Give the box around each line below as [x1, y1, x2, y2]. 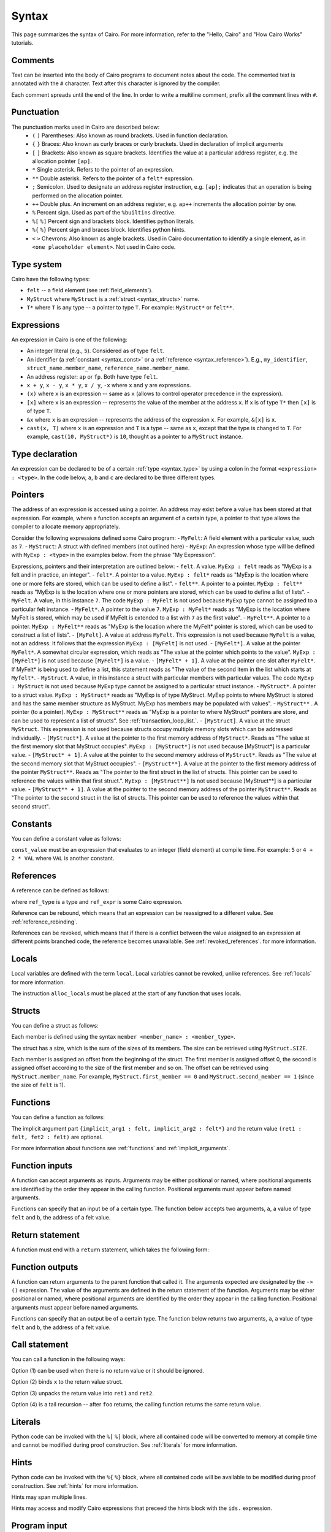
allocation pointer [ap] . [32, 157, 92, 165]
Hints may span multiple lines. [11, 1493, 87, 1501]
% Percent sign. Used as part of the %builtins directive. [32, 209, 176, 216]
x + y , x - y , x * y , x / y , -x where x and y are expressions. [26, 381, 191, 389]
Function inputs [11, 1161, 73, 1171]
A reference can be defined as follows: [11, 887, 110, 894]
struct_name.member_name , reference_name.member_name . [26, 365, 190, 372]
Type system [11, 259, 63, 270]
